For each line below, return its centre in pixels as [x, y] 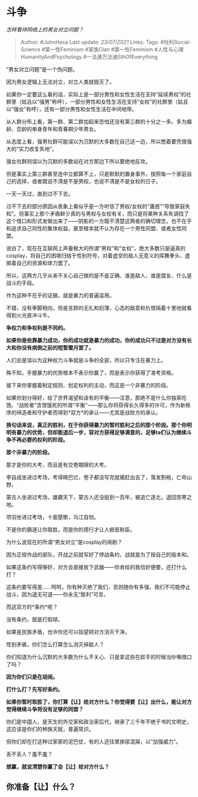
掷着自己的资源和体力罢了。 [40, 263]
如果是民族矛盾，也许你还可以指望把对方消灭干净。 [68, 631]
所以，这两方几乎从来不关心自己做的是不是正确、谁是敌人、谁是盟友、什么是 [99, 275]
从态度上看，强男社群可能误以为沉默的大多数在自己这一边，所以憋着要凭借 [96, 141]
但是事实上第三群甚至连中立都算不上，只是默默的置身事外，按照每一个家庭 [96, 174]
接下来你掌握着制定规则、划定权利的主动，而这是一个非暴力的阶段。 [89, 385]
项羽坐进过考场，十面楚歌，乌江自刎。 [52, 517]
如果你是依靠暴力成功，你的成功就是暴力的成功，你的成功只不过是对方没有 [96, 340]
